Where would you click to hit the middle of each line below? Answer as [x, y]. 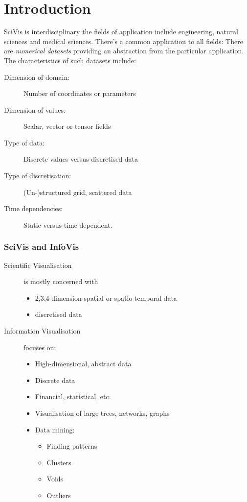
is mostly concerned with [61, 281]
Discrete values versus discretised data [81, 159]
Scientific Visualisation [38, 265]
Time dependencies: [34, 208]
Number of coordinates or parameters [80, 93]
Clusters [59, 462]
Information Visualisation [42, 331]
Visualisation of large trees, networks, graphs [102, 413]
